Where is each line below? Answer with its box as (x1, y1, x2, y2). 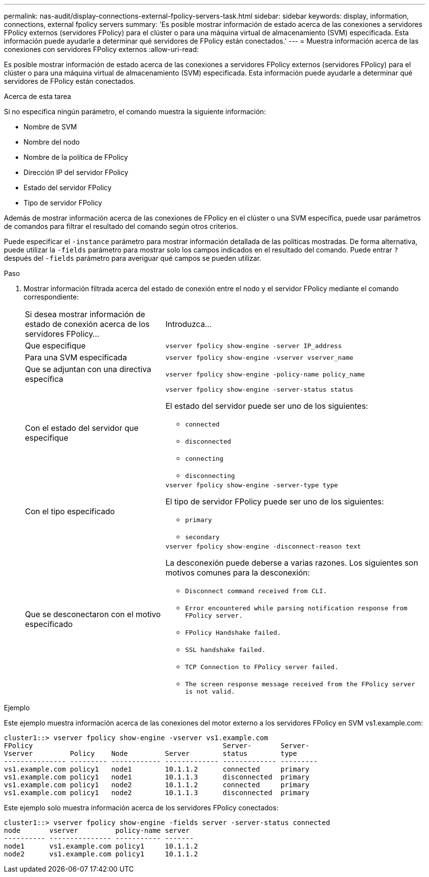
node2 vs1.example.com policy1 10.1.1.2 (4, 850, 198, 858)
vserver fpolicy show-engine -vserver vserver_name (165, 353, 354, 361)
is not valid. (185, 688, 235, 695)
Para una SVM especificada (25, 352, 127, 362)
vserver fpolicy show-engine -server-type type (165, 481, 338, 489)
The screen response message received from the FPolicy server (185, 680, 415, 688)
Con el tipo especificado (25, 506, 115, 516)
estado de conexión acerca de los (25, 319, 150, 329)
